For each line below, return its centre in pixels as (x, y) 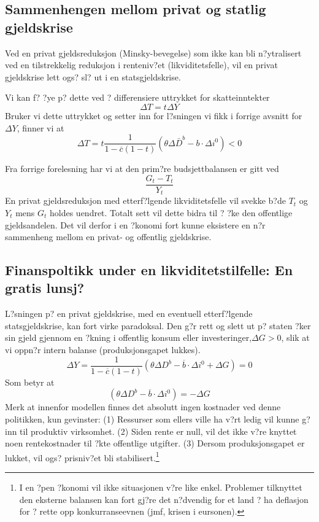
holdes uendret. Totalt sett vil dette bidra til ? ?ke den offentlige (171, 212)
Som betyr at (30, 382)
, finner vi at (40, 127)
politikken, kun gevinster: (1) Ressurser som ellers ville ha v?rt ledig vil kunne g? (158, 419)
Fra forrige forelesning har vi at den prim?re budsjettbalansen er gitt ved (142, 169)
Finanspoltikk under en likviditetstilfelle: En (149, 270)
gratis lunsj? (45, 288)
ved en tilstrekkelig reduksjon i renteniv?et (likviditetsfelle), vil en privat (141, 65)
